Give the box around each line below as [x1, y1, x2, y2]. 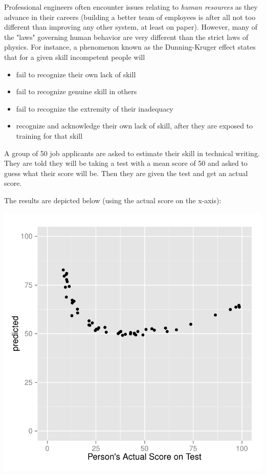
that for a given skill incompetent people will [4, 51, 145, 62]
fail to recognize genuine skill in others [16, 86, 137, 97]
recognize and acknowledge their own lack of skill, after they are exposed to [16, 120, 253, 131]
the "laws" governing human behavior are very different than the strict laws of [4, 31, 249, 42]
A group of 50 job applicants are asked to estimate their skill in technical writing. [4, 147, 260, 158]
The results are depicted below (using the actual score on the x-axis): [4, 195, 221, 205]
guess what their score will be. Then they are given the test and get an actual [4, 167, 248, 178]
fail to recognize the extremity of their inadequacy [16, 103, 173, 114]
